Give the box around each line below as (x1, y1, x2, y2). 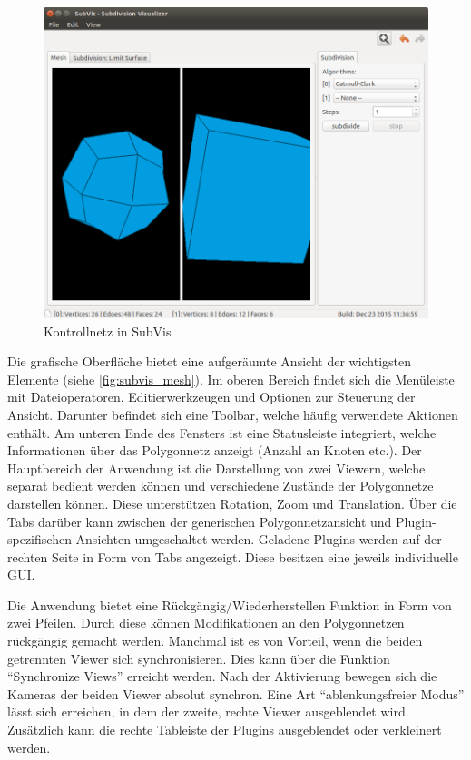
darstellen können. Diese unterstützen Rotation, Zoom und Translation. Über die (7, 493, 457, 512)
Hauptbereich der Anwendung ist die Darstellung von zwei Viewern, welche (7, 458, 426, 477)
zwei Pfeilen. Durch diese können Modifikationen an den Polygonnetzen (7, 613, 405, 632)
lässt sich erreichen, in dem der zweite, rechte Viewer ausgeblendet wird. (7, 702, 409, 721)
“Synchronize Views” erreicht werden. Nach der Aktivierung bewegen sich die (7, 667, 437, 686)
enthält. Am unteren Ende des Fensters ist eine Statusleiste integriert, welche (7, 423, 437, 442)
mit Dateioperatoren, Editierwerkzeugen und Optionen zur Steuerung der (7, 387, 416, 406)
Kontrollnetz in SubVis (44, 321, 172, 340)
